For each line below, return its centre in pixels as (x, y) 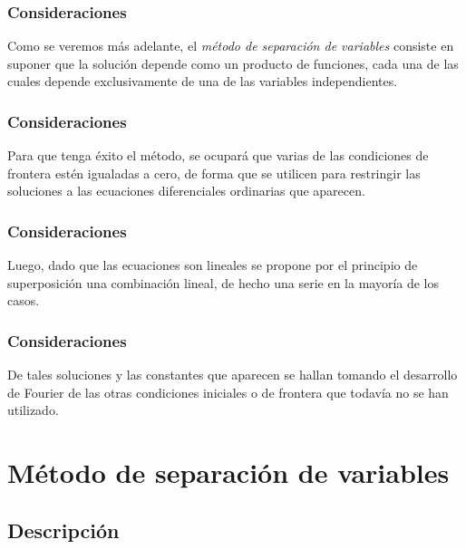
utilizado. (33, 410)
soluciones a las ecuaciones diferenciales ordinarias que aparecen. (186, 191)
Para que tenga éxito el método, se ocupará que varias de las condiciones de (218, 155)
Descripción (63, 530)
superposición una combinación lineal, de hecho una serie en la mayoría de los (223, 282)
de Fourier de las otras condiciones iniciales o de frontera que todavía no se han (228, 392)
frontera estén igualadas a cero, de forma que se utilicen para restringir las (214, 173)
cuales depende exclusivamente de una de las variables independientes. (203, 81)
